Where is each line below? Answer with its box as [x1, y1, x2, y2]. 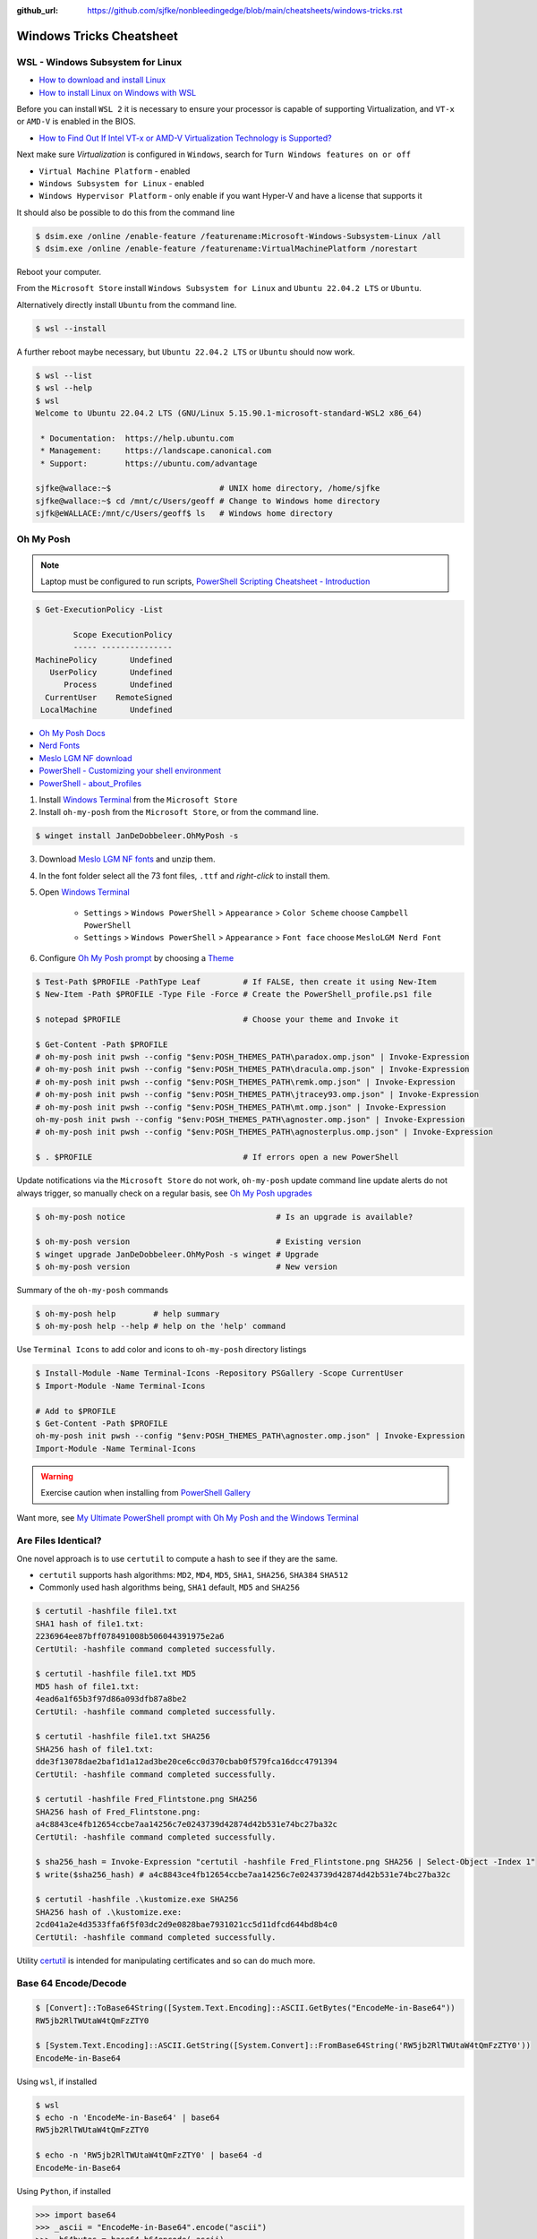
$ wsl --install [35, 323, 107, 333]
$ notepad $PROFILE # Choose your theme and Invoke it [35, 1014, 399, 1025]
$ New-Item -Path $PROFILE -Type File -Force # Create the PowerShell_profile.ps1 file [35, 990, 432, 999]
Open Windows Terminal [38, 887, 130, 897]
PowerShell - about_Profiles [38, 777, 142, 788]
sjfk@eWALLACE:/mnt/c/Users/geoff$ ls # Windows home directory [35, 509, 333, 519]
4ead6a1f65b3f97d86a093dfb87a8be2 [35, 1694, 187, 1704]
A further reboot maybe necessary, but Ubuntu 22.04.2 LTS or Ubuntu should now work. [16, 346, 355, 357]
